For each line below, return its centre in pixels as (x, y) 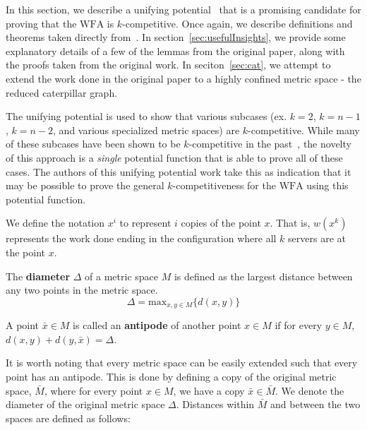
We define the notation (55, 223)
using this (327, 185)
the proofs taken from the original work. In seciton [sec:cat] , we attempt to (168, 65)
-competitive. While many (304, 130)
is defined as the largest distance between (263, 276)
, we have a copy (209, 390)
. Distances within (215, 404)
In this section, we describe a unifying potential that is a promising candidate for (183, 9)
